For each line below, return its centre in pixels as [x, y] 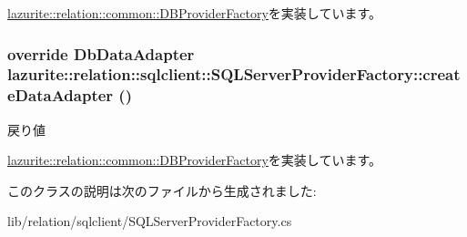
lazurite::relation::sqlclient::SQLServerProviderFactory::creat [234, 74]
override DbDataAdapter [101, 53]
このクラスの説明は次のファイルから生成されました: [162, 190]
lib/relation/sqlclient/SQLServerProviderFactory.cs [150, 221]
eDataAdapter [61, 95]
